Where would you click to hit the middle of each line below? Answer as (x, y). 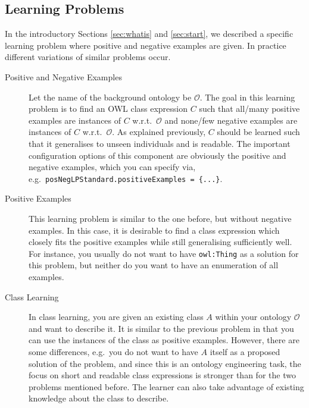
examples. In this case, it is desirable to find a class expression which (154, 230)
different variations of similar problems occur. (88, 57)
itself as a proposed (245, 351)
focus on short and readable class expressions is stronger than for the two (162, 375)
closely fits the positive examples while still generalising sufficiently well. (160, 242)
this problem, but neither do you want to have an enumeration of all (154, 265)
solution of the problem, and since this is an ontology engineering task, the (165, 363)
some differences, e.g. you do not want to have (113, 351)
